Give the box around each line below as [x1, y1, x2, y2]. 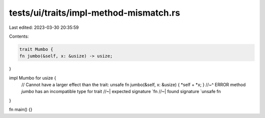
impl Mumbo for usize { [9, 75, 56, 81]
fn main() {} [9, 107, 33, 113]
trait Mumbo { [19, 47, 53, 52]
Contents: [9, 33, 29, 39]
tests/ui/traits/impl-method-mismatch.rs [9, 7, 180, 18]
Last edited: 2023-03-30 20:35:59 [9, 24, 79, 30]
